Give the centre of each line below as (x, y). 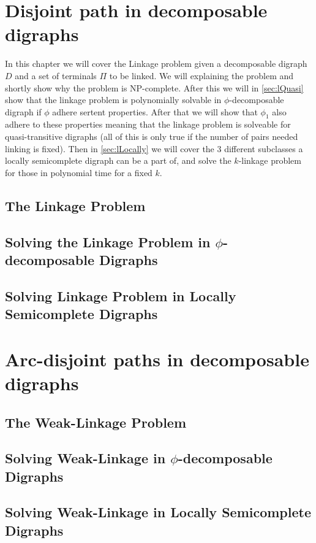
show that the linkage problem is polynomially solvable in (113, 100)
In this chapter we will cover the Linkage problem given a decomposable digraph (156, 64)
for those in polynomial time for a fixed (79, 172)
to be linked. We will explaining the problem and (201, 75)
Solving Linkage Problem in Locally (121, 295)
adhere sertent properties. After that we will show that (155, 111)
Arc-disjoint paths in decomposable (157, 359)
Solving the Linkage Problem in (108, 241)
